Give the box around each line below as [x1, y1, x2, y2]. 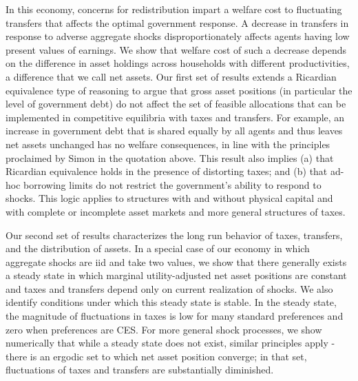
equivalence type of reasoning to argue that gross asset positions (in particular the [6, 83, 352, 97]
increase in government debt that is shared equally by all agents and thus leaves [6, 123, 343, 138]
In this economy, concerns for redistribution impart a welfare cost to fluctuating [6, 2, 342, 16]
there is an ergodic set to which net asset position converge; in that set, [6, 349, 307, 363]
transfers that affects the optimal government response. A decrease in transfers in [6, 15, 349, 30]
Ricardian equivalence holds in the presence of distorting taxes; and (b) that [6, 164, 328, 178]
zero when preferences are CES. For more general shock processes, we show [6, 322, 322, 336]
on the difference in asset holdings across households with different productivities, [6, 56, 350, 70]
